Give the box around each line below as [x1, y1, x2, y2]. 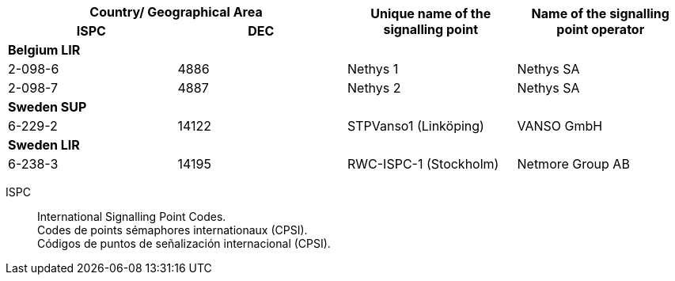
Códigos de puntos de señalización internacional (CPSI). [37, 237, 331, 250]
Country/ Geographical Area [89, 4, 263, 20]
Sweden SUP [8, 99, 87, 115]
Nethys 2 [347, 80, 401, 96]
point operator [556, 21, 645, 37]
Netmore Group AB [517, 156, 630, 172]
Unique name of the [370, 6, 491, 21]
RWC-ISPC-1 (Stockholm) [347, 156, 499, 172]
